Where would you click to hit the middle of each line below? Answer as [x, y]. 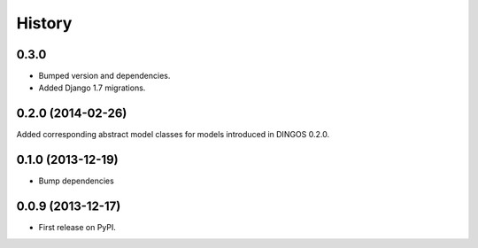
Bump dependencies [76, 181]
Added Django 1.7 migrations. [92, 88]
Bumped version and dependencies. [104, 76]
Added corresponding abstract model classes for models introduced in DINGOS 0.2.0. [173, 135]
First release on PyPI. [77, 228]
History [44, 23]
